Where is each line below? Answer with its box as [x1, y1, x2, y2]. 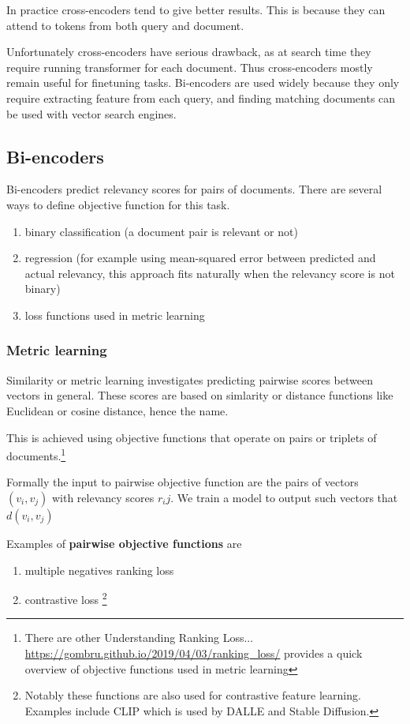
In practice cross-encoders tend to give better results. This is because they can [6, 2, 386, 17]
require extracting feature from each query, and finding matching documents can [6, 89, 396, 106]
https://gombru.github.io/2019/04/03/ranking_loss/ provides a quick [24, 644, 363, 661]
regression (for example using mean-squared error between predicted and [24, 249, 376, 266]
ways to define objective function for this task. [6, 196, 230, 212]
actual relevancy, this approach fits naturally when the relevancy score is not [24, 264, 395, 281]
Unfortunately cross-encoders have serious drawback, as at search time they [6, 43, 371, 60]
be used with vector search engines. [6, 105, 177, 122]
